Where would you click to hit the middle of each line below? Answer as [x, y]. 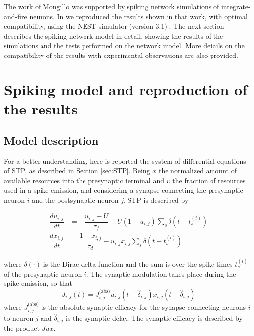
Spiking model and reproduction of [126, 89]
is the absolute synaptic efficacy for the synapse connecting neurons [144, 307]
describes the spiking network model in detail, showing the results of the [114, 35]
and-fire [16, 16]
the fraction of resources [209, 180]
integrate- [236, 6]
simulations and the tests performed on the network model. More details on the [124, 45]
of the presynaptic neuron [43, 273]
